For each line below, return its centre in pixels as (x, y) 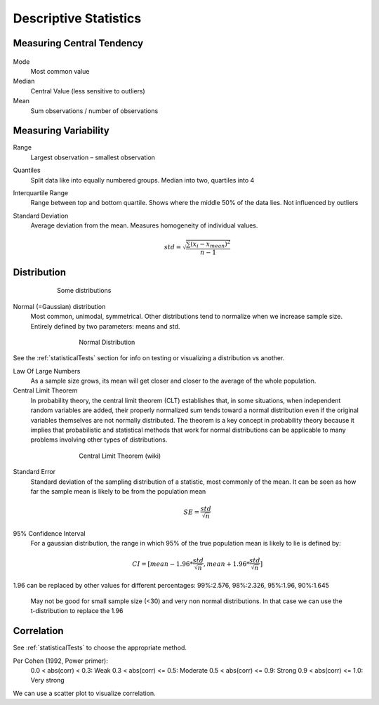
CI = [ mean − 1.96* (162, 564)
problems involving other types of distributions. (99, 440)
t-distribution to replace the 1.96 (77, 611)
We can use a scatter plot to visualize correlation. (84, 693)
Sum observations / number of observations (94, 111)
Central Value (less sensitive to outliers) (88, 91)
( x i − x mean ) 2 (211, 244)
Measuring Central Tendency (78, 43)
